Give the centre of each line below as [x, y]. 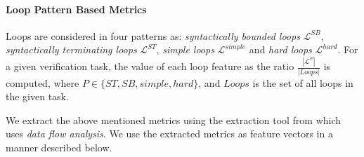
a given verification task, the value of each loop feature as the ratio [150, 66]
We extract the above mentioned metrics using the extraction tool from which [174, 120]
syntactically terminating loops [71, 49]
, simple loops [185, 49]
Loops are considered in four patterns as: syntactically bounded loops [153, 35]
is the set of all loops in [303, 82]
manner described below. [59, 147]
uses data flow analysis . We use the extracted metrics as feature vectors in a [169, 134]
